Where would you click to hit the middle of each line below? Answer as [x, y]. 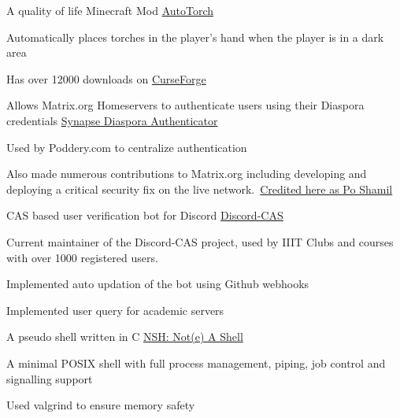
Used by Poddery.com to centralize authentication [127, 147]
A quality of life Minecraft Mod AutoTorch [110, 10]
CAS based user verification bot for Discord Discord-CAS [145, 215]
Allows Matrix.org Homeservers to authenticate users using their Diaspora [185, 105]
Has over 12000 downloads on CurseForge [106, 78]
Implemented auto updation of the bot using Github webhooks [158, 284]
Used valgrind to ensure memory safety [101, 405]
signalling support [50, 378]
